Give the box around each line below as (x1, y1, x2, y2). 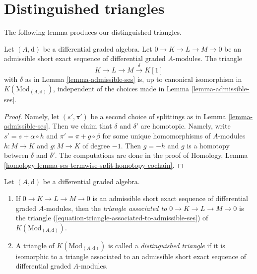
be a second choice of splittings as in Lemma (90, 111, 226, 121)
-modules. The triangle (173, 53, 243, 64)
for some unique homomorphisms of (102, 131, 211, 141)
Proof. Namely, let (4, 111, 60, 121)
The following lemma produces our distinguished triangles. (4, 27, 182, 37)
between (4, 150, 29, 160)
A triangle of (15, 240, 55, 250)
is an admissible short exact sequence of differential (92, 193, 248, 204)
